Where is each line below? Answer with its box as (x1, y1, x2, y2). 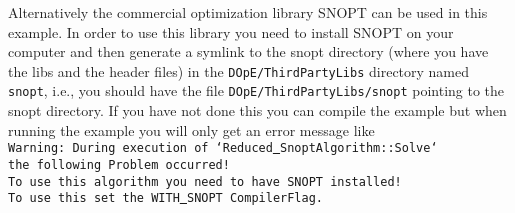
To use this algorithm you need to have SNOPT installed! (8, 174, 402, 189)
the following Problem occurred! (8, 157, 230, 172)
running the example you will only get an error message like (8, 119, 375, 140)
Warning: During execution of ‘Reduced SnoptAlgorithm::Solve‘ (8, 141, 438, 156)
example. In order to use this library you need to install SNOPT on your (8, 21, 454, 42)
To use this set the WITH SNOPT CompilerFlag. (8, 191, 324, 206)
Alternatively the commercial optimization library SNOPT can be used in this (8, 2, 488, 22)
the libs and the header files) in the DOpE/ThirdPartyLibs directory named (8, 60, 470, 81)
